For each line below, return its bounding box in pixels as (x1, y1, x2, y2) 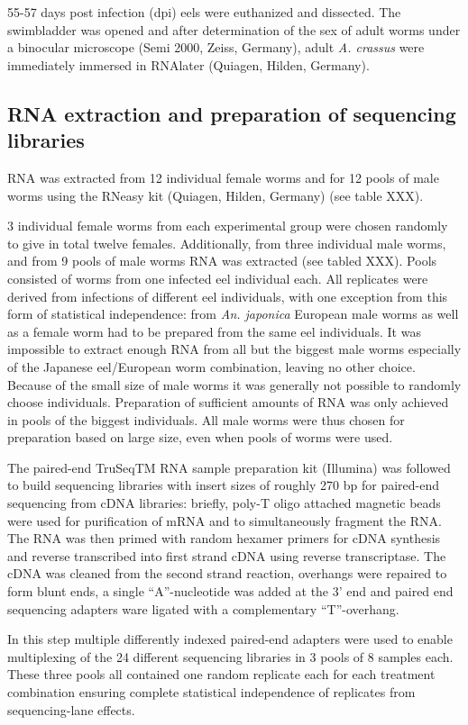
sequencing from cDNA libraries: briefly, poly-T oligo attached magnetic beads (7, 494, 441, 512)
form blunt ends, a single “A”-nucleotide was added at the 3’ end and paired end (7, 582, 454, 601)
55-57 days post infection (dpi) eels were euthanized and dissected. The (7, 3, 401, 21)
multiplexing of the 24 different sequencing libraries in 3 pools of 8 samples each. (7, 647, 454, 666)
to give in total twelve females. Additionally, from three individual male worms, (7, 233, 446, 252)
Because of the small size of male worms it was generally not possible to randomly (7, 375, 462, 394)
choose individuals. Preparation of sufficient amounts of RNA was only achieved (7, 393, 449, 412)
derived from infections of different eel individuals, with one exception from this (7, 286, 448, 305)
